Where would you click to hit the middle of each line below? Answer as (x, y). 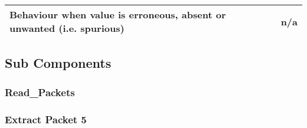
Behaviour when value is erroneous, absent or (118, 14)
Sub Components (58, 63)
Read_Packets (40, 92)
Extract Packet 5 (46, 119)
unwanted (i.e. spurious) (67, 28)
